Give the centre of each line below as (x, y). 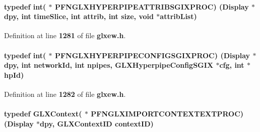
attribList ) (178, 16)
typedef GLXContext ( (43, 114)
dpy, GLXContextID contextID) (97, 123)
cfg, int (232, 65)
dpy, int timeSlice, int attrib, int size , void (79, 16)
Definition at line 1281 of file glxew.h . (65, 35)
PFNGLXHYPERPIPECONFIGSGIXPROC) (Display (152, 55)
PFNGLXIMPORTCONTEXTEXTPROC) (167, 114)
